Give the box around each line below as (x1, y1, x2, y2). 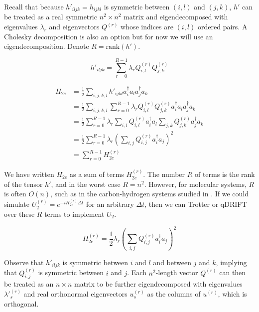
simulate (4, 199, 30, 209)
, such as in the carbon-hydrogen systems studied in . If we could (50, 188, 249, 199)
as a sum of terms (69, 169, 124, 179)
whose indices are (121, 21, 173, 32)
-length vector (155, 267, 198, 278)
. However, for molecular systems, (144, 178, 247, 189)
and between (153, 257, 191, 267)
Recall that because (4, 1, 64, 11)
